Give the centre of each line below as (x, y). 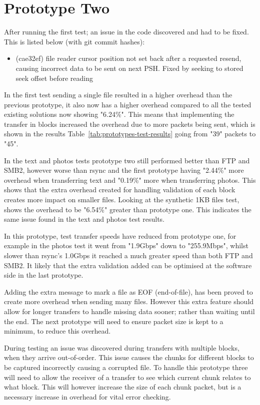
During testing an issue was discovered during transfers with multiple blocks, (122, 347)
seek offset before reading (54, 78)
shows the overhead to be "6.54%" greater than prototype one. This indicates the (128, 209)
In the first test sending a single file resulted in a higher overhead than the (118, 95)
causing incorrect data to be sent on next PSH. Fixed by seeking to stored (129, 68)
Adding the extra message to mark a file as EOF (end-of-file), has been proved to (128, 291)
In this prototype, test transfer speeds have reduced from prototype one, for (120, 235)
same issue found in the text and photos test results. (84, 219)
